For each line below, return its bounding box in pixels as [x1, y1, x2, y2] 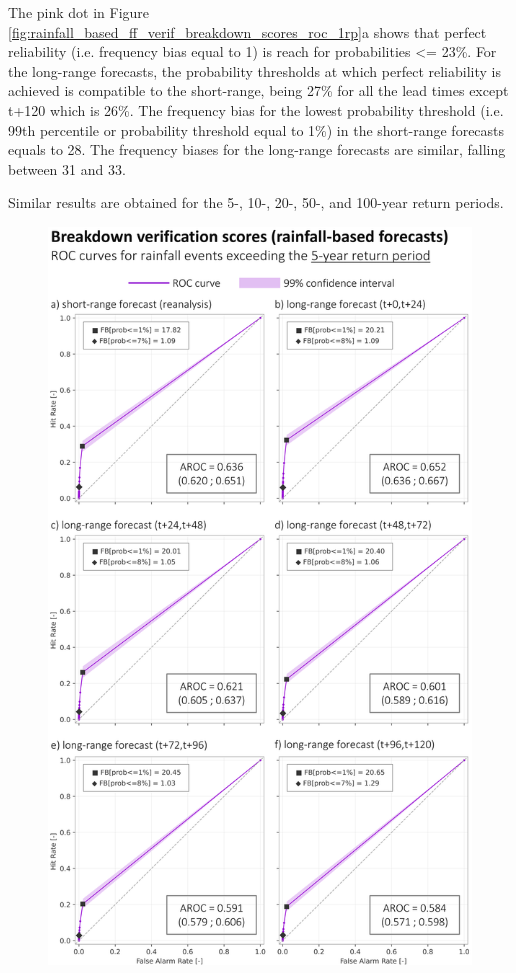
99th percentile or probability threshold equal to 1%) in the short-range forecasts [8, 119, 505, 140]
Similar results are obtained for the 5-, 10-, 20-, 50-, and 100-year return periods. [8, 192, 504, 213]
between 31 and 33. [8, 158, 126, 179]
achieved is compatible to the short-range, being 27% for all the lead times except [8, 80, 509, 101]
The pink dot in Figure [8, 2, 150, 22]
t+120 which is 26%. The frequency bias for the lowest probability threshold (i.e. [8, 99, 504, 120]
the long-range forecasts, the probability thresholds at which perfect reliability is [8, 60, 501, 81]
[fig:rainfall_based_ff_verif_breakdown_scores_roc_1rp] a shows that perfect [8, 21, 487, 42]
